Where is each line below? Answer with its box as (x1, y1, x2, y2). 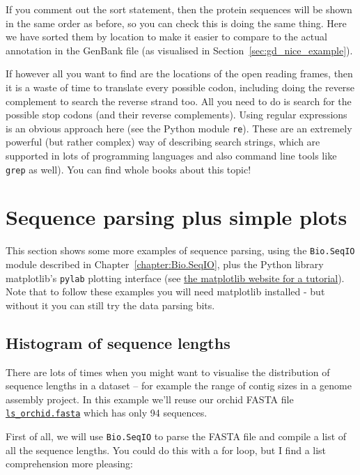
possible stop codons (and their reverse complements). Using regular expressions (6, 107, 347, 122)
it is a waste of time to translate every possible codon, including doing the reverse (6, 79, 355, 94)
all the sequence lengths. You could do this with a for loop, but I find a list (6, 442, 327, 457)
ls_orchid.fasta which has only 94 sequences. (6, 405, 208, 420)
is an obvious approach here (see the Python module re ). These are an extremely (6, 120, 352, 135)
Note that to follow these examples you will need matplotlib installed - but (6, 284, 325, 299)
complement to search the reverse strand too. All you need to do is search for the (6, 93, 352, 108)
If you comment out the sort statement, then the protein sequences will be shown (6, 2, 352, 16)
